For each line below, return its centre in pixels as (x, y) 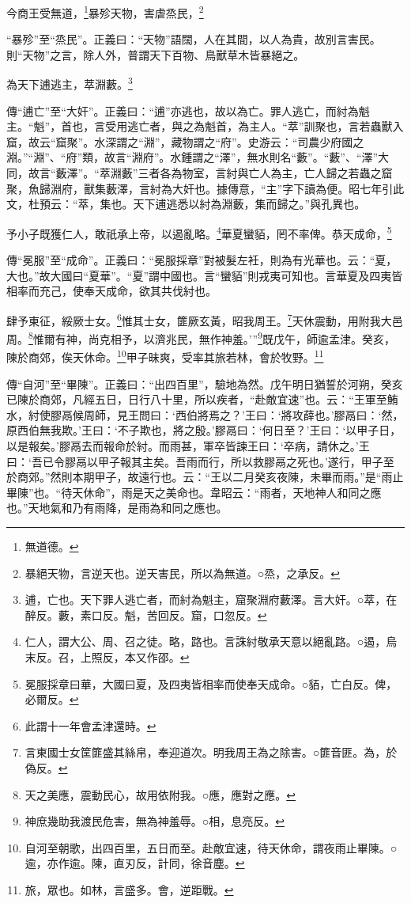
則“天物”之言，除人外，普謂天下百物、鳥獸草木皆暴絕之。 (156, 54)
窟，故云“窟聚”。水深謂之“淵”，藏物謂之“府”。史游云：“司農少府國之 (185, 141)
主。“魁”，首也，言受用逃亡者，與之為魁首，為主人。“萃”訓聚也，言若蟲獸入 (205, 126)
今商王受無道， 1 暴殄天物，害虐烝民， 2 (105, 11)
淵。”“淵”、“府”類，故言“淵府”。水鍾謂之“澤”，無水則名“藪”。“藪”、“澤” (192, 157)
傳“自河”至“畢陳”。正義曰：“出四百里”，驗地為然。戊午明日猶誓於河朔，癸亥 (205, 383)
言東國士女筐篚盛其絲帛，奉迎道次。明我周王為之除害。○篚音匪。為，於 (211, 752)
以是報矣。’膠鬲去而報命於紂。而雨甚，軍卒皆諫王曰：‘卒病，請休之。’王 (188, 446)
